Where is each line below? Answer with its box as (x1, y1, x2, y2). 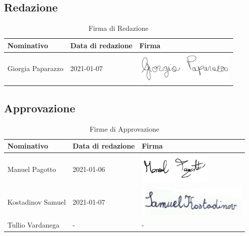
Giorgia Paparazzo (7, 63, 63, 74)
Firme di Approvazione (89, 123, 159, 134)
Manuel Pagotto (7, 163, 56, 174)
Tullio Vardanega (7, 220, 60, 230)
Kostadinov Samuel (7, 197, 66, 207)
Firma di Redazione (88, 23, 149, 33)
